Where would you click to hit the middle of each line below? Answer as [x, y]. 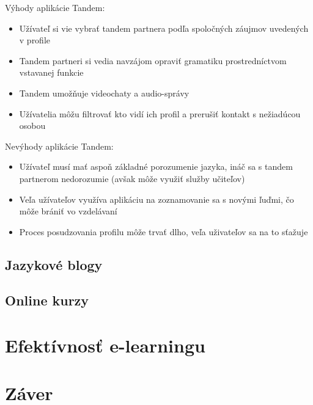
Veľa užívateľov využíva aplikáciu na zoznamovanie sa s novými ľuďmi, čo [156, 199]
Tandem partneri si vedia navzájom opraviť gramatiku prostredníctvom [153, 60]
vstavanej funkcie [51, 72]
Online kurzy [47, 300]
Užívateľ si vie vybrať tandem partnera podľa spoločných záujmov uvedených [164, 28]
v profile [35, 40]
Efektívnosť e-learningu [105, 345]
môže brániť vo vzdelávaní [68, 211]
